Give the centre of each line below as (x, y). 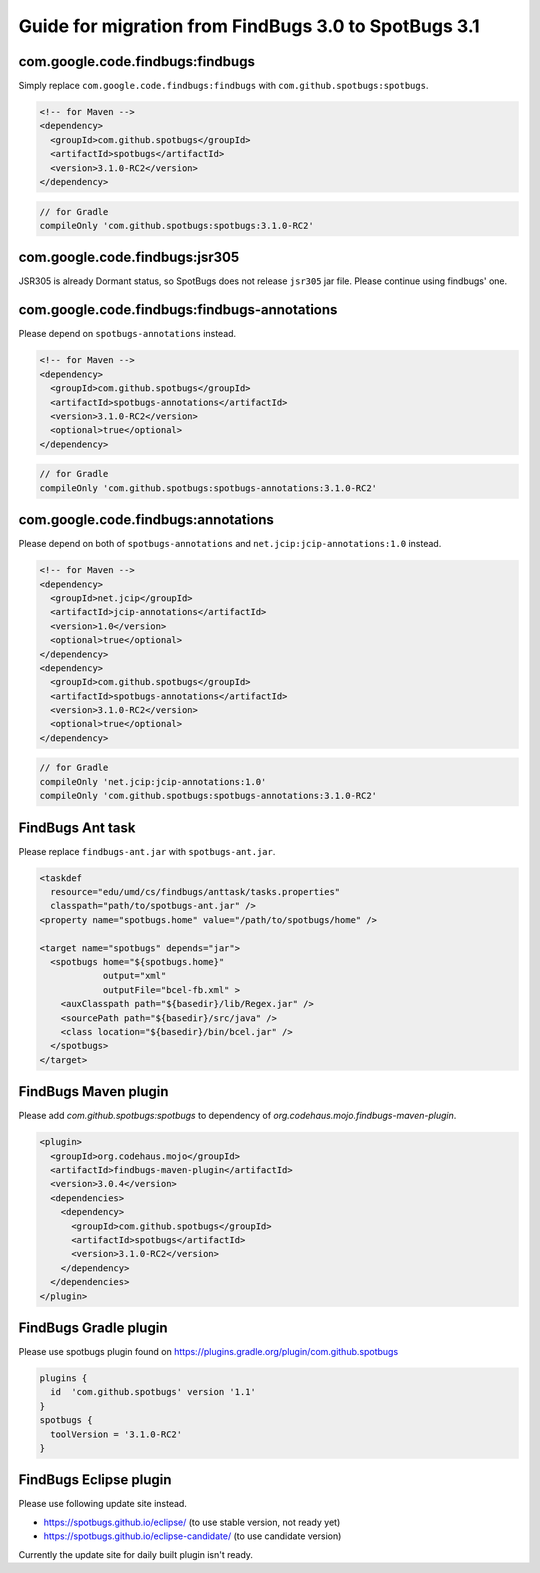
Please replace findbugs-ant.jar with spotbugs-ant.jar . (147, 851)
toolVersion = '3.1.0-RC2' (116, 1434)
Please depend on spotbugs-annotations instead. (127, 334)
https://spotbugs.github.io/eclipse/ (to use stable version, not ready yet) (192, 1522)
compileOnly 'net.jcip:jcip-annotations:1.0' (153, 781)
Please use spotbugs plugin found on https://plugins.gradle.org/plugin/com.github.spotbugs (208, 1352)
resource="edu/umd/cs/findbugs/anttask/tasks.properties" (195, 892)
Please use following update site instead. (102, 1504)
